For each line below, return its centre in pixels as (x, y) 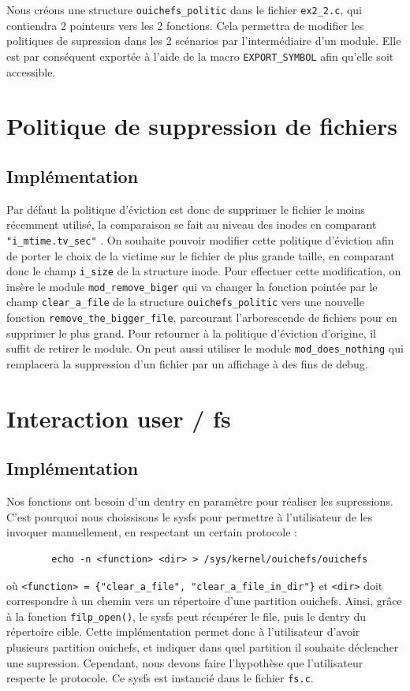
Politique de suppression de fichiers (202, 126)
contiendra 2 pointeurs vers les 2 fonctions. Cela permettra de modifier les (185, 25)
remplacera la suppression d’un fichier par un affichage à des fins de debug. (187, 363)
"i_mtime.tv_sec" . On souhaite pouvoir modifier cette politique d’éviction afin (200, 239)
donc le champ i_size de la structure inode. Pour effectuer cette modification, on (204, 271)
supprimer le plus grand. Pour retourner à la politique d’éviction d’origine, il (191, 332)
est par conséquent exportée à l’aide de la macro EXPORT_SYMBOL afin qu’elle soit (200, 56)
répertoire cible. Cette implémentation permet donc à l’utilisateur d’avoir (183, 631)
